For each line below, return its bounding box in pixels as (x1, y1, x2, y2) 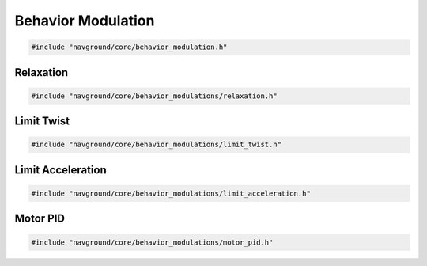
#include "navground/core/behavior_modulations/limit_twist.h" (31, 140, 282, 150)
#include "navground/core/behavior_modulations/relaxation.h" (31, 91, 278, 101)
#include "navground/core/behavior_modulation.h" (31, 43, 228, 51)
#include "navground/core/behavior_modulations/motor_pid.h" (31, 237, 274, 247)
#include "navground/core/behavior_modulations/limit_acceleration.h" (31, 188, 312, 198)
